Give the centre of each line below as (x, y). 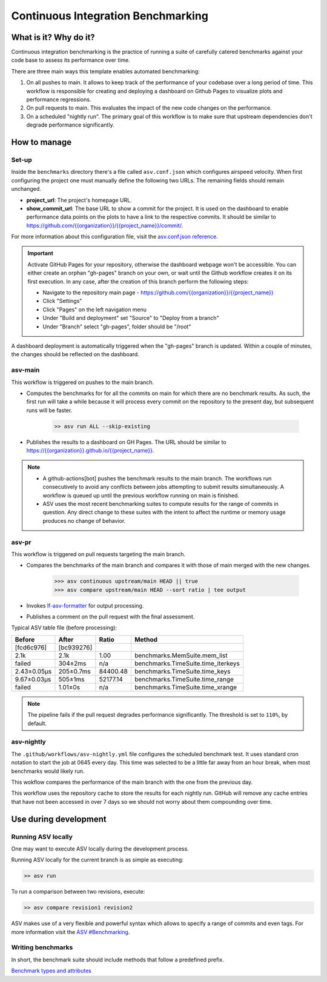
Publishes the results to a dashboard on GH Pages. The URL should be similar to (126, 442)
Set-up (22, 159)
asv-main (25, 370)
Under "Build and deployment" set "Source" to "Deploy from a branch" (131, 318)
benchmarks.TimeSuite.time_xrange (186, 687)
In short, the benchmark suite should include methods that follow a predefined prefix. (117, 960)
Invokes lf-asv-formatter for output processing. (85, 605)
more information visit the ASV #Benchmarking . (71, 932)
